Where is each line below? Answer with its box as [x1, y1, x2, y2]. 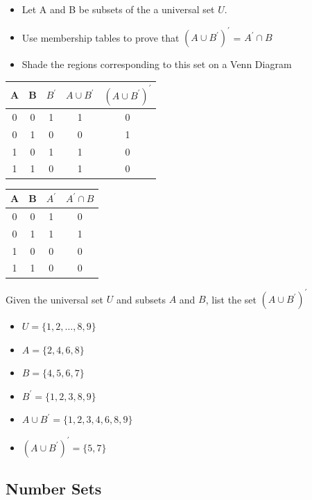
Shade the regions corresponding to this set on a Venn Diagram [21, 57, 292, 72]
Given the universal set [6, 292, 104, 306]
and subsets [116, 292, 166, 306]
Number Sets [6, 477, 102, 499]
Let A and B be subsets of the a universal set [21, 2, 215, 16]
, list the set [205, 292, 257, 306]
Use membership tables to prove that [21, 30, 180, 44]
